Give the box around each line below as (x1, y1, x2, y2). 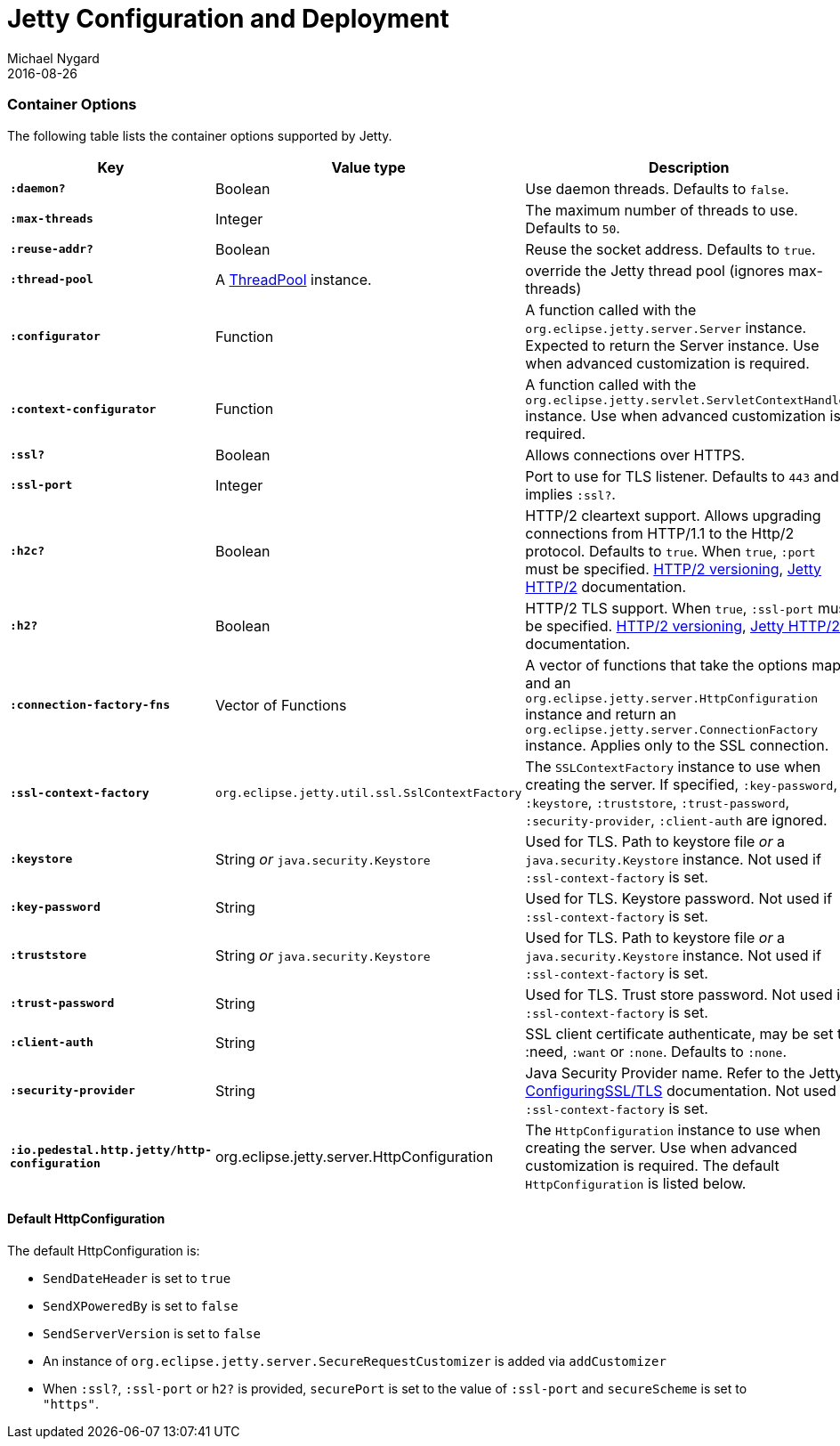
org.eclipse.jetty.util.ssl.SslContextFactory (214, 786, 522, 800)
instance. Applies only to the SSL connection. (525, 735, 829, 754)
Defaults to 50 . (525, 218, 620, 237)
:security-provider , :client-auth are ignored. (525, 810, 828, 829)
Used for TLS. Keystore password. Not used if (525, 889, 833, 907)
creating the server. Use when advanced (525, 1138, 797, 1157)
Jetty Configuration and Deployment (7, 4, 449, 34)
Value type (331, 158, 406, 176)
